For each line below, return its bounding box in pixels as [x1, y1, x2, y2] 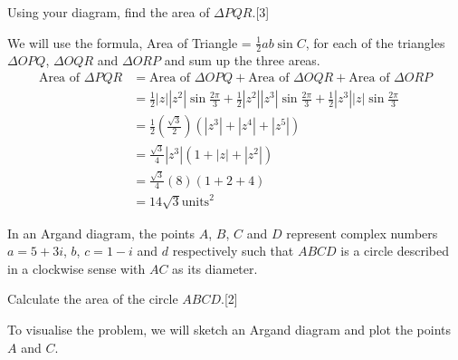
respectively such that [172, 241, 294, 260]
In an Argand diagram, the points [7, 223, 196, 242]
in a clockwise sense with [7, 258, 146, 277]
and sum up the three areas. [164, 51, 320, 70]
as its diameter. [172, 258, 258, 277]
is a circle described [340, 241, 449, 260]
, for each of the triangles [305, 33, 445, 52]
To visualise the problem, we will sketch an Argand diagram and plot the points [7, 320, 452, 339]
